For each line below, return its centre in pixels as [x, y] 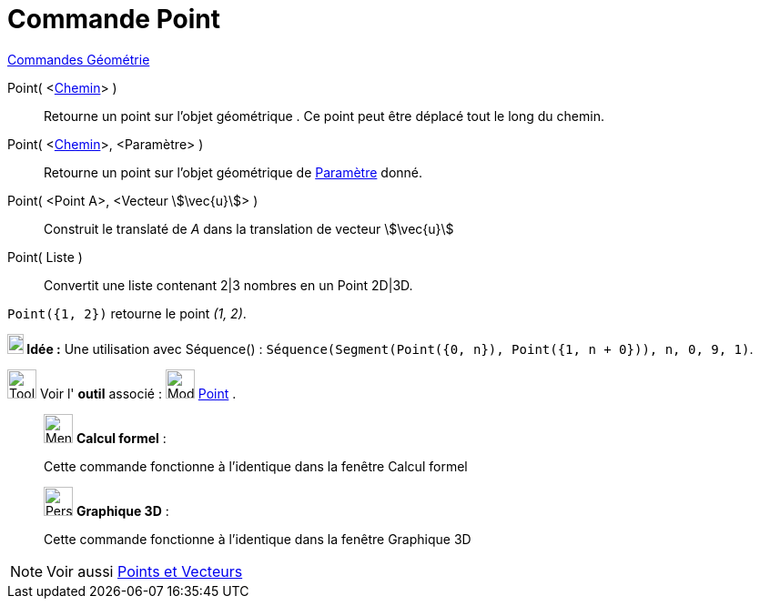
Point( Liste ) [45, 257]
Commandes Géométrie [79, 59]
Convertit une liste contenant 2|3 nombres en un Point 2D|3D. [228, 285]
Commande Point [114, 19]
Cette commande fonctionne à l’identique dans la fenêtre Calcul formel [256, 466]
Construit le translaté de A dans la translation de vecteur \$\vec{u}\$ [249, 228]
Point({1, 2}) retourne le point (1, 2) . [127, 313]
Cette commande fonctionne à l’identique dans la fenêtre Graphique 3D [258, 539]
